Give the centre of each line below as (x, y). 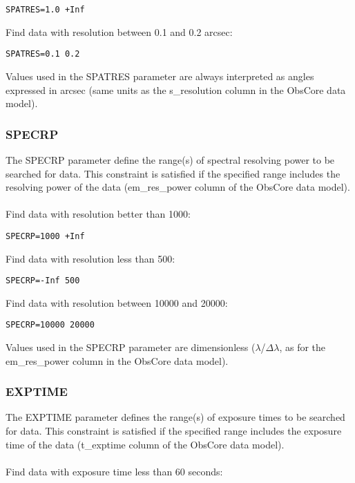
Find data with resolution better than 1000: (98, 214)
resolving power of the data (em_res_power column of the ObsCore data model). (178, 187)
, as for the (303, 347)
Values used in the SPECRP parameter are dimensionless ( (131, 347)
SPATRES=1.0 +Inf (45, 10)
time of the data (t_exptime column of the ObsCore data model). (145, 444)
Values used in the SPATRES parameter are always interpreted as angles (160, 76)
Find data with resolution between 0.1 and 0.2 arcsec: (119, 31)
